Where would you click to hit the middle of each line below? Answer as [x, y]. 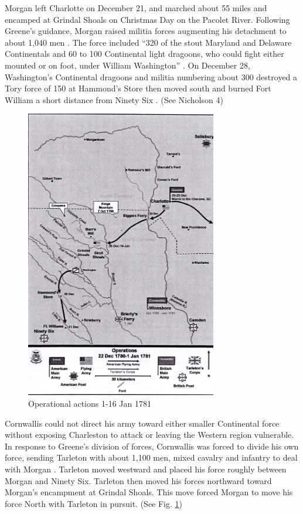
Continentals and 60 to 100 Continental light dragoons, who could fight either [144, 54]
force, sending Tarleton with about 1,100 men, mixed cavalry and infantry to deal [151, 457]
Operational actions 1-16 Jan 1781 [90, 403]
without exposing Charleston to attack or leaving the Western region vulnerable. [149, 435]
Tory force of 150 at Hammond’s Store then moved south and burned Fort [138, 88]
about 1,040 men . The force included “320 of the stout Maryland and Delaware [148, 42]
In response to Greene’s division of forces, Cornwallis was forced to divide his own [152, 446]
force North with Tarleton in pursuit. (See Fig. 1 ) [94, 503]
